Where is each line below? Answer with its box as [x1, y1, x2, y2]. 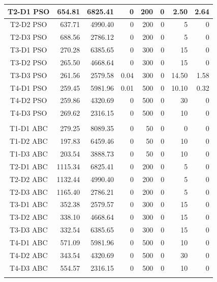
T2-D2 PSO [10, 19, 47, 30]
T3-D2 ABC [9, 212, 48, 222]
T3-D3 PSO [10, 69, 47, 80]
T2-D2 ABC [9, 173, 48, 184]
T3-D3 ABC [9, 224, 48, 235]
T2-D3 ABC [9, 186, 48, 197]
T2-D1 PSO [8, 6, 50, 16]
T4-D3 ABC [9, 262, 48, 273]
